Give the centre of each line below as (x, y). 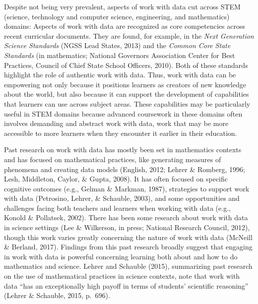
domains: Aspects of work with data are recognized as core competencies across (125, 26)
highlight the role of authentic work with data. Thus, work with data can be (120, 75)
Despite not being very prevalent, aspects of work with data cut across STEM (122, 6)
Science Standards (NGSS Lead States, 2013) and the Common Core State (117, 45)
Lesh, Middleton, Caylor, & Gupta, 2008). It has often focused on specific (116, 179)
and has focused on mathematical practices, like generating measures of (113, 159)
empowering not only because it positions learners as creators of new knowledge (125, 84)
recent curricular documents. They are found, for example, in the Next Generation (129, 35)
